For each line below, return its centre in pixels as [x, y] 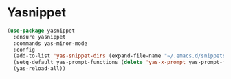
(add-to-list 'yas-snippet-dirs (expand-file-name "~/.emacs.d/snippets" [121, 56]
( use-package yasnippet [41, 31]
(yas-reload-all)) [40, 69]
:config [24, 50]
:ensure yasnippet [40, 37]
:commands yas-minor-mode [51, 43]
